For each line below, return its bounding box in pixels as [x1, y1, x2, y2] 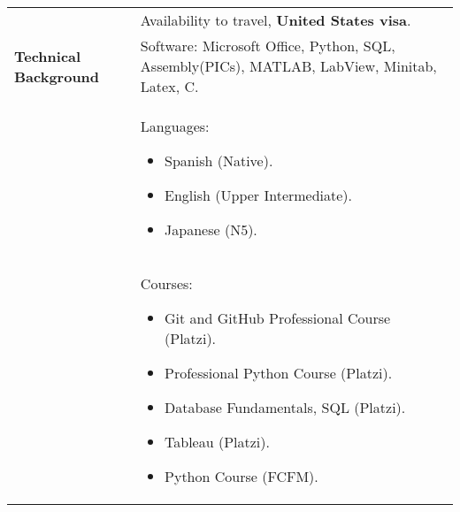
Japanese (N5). [165, 219, 257, 240]
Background [14, 65, 100, 87]
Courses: [140, 273, 193, 294]
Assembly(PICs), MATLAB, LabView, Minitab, [140, 56, 437, 76]
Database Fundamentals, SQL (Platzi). [165, 397, 406, 417]
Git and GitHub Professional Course [165, 308, 391, 328]
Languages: [140, 116, 210, 136]
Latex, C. [140, 76, 199, 96]
